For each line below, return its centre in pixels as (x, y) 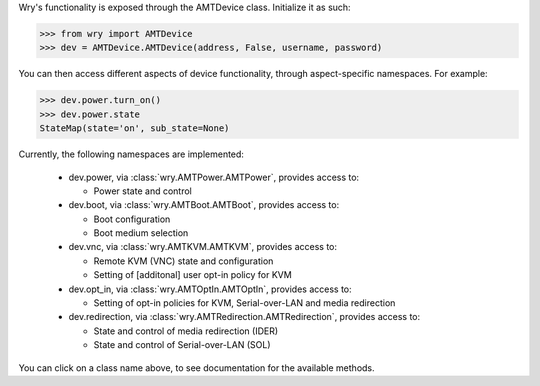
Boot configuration (132, 219)
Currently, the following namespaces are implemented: (131, 154)
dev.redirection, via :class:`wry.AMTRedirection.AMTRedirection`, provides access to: (244, 317)
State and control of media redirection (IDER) (186, 331)
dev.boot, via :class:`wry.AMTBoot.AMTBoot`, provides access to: (204, 205)
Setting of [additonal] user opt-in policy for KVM (192, 275)
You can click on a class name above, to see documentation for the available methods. (196, 367)
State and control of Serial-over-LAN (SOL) (182, 345)
